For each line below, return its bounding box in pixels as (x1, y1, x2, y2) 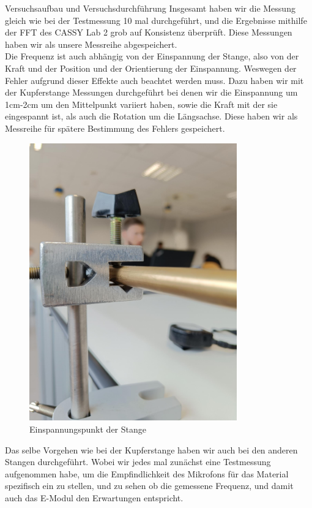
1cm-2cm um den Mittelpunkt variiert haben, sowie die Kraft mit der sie (5, 97, 278, 110)
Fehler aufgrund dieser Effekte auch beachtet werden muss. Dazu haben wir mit (5, 74, 304, 86)
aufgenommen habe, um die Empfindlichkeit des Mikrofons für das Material (5, 467, 289, 480)
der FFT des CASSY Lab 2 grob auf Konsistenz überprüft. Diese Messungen (5, 26, 292, 39)
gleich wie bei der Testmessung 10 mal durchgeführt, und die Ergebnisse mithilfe (5, 13, 307, 26)
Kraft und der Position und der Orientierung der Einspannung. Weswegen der (5, 61, 297, 74)
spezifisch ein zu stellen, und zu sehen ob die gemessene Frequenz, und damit (5, 479, 294, 492)
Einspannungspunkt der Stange (29, 422, 147, 435)
